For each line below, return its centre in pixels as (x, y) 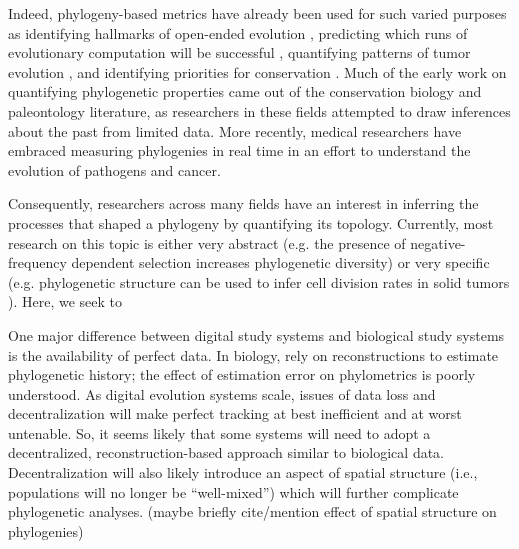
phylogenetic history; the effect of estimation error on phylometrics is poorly (242, 374)
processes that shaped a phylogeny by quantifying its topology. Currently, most (251, 222)
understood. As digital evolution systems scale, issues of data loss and (222, 393)
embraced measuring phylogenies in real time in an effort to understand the (239, 150)
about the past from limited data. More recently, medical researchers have (235, 130)
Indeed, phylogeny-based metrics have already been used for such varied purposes (257, 13)
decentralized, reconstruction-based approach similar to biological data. (226, 452)
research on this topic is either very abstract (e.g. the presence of (207, 242)
